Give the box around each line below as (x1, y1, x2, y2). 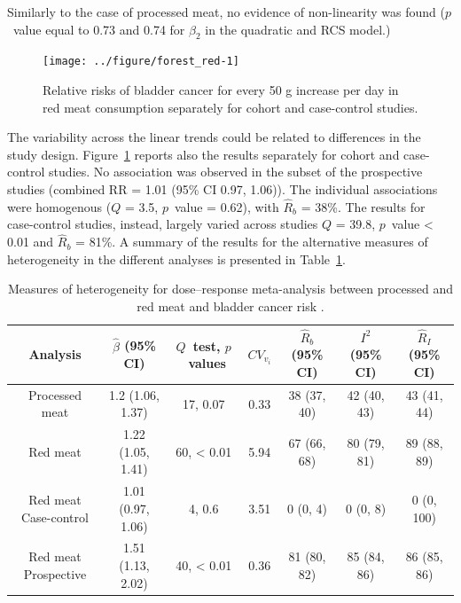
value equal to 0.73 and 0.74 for (12, 20, 185, 38)
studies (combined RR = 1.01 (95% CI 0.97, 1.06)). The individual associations (7, 180, 438, 199)
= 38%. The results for (301, 197, 426, 215)
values (188, 354, 226, 372)
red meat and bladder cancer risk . (137, 297, 324, 316)
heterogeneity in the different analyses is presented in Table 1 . (7, 249, 346, 268)
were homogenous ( (7, 197, 112, 215)
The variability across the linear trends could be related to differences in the (7, 128, 421, 146)
